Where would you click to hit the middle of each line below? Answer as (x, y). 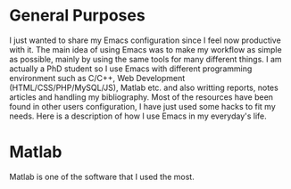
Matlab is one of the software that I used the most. (102, 177)
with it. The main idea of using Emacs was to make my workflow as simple (146, 49)
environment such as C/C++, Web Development (97, 78)
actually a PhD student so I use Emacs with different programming (131, 69)
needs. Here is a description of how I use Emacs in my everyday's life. (138, 116)
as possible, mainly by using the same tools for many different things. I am (146, 59)
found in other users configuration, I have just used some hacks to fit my (143, 106)
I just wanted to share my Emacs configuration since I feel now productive (145, 40)
